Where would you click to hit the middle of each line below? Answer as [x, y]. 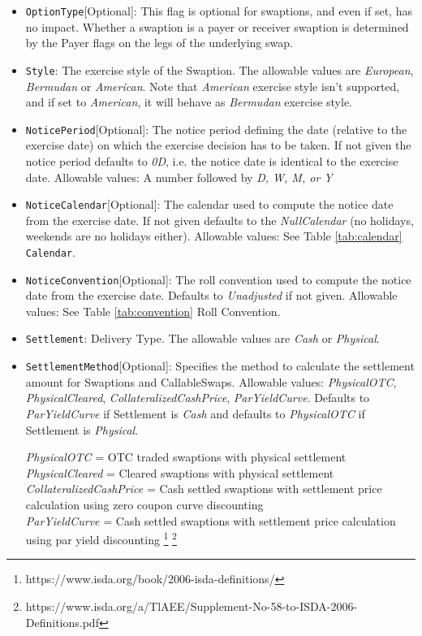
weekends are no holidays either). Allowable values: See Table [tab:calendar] [214, 236]
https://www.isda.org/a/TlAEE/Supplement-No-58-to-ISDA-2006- [192, 606]
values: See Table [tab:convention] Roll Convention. [153, 311]
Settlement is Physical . [82, 429]
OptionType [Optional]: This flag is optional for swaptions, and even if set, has [219, 11]
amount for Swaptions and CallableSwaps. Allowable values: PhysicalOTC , [211, 381]
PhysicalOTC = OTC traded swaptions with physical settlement [186, 457]
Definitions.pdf [62, 622]
